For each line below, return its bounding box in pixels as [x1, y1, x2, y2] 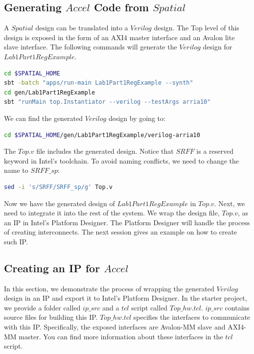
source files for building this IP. [4, 312, 98, 322]
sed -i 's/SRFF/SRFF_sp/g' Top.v [4, 183, 113, 190]
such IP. [4, 236, 28, 246]
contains [225, 302, 250, 312]
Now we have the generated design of [4, 198, 115, 208]
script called [131, 302, 168, 312]
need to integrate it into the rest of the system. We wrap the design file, [4, 208, 220, 218]
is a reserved [196, 146, 234, 156]
